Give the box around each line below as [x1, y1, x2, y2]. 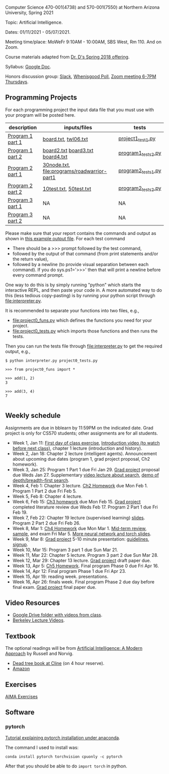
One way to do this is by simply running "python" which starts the [5, 282, 141, 288]
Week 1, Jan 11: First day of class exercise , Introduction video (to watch [12, 440, 160, 446]
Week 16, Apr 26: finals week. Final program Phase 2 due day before [12, 578, 155, 585]
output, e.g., [5, 348, 31, 354]
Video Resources [5, 598, 60, 608]
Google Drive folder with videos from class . [12, 612, 103, 618]
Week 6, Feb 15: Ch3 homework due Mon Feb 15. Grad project [12, 498, 141, 504]
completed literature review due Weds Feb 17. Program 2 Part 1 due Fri [12, 504, 158, 510]
